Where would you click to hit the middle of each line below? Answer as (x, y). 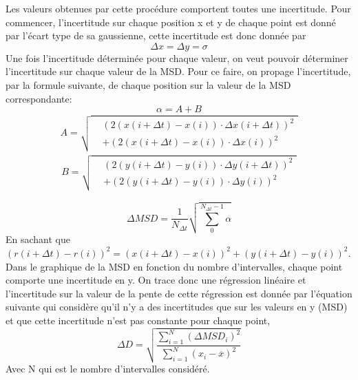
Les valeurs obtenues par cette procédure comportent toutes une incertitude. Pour (178, 8)
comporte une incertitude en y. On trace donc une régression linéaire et (156, 280)
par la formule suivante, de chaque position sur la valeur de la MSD (148, 84)
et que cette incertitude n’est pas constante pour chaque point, (138, 320)
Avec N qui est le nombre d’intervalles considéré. (108, 368)
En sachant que (38, 239)
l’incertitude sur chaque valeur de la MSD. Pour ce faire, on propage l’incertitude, (178, 71)
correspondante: (39, 98)
